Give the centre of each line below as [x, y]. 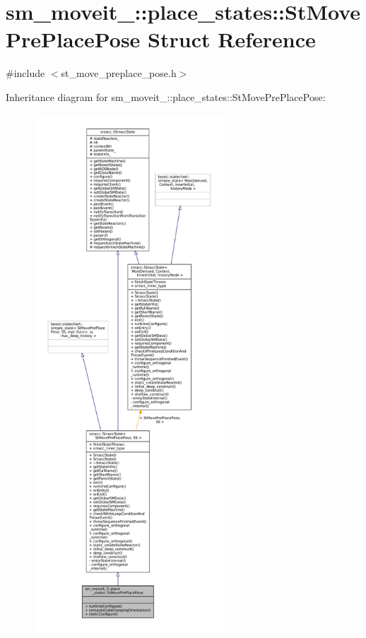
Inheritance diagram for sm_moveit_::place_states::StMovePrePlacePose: [166, 96]
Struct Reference [232, 39]
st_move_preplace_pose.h [119, 73]
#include [25, 73]
